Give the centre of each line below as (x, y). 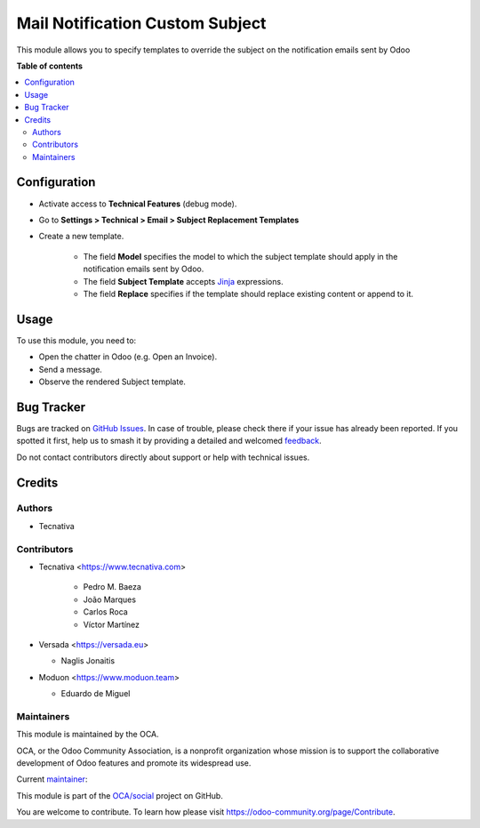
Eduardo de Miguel (96, 694)
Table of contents (50, 66)
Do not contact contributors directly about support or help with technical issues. (163, 457)
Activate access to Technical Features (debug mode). (138, 204)
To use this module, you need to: (76, 340)
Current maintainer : (52, 779)
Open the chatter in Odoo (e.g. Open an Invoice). (128, 357)
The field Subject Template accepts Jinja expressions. (183, 281)
